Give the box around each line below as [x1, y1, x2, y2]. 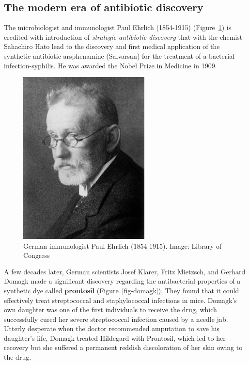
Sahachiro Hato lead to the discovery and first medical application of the [4, 41, 220, 51]
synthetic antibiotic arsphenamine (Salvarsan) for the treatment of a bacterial [4, 50, 235, 61]
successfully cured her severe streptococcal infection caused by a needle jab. [4, 314, 228, 324]
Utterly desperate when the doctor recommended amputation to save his [4, 323, 219, 333]
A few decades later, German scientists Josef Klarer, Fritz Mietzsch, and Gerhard [4, 266, 246, 276]
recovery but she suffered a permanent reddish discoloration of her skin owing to [4, 342, 243, 352]
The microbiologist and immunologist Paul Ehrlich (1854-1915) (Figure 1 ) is [4, 22, 232, 32]
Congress [23, 250, 50, 260]
